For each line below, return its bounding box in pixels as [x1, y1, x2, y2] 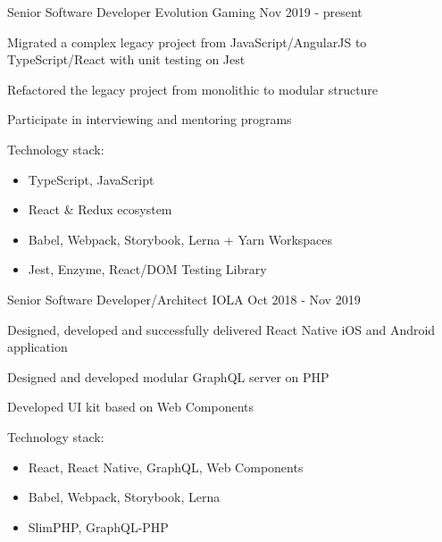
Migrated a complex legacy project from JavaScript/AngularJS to [7, 32, 367, 51]
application [7, 338, 68, 356]
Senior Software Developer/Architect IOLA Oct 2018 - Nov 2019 [7, 289, 361, 308]
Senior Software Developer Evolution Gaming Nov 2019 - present [7, 3, 363, 21]
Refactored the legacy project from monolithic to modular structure [7, 79, 379, 98]
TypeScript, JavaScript [28, 170, 154, 188]
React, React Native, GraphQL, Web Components [28, 457, 304, 476]
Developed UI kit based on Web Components [7, 397, 254, 416]
